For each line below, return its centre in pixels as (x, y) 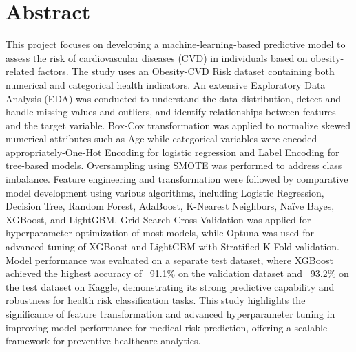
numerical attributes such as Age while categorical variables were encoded (161, 139)
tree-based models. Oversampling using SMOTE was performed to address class (174, 165)
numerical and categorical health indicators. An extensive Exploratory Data (166, 84)
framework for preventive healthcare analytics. (103, 341)
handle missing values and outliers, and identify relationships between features (171, 112)
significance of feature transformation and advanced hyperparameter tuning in (170, 313)
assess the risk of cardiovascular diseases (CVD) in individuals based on (157, 57)
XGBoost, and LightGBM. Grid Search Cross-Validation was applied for (158, 219)
